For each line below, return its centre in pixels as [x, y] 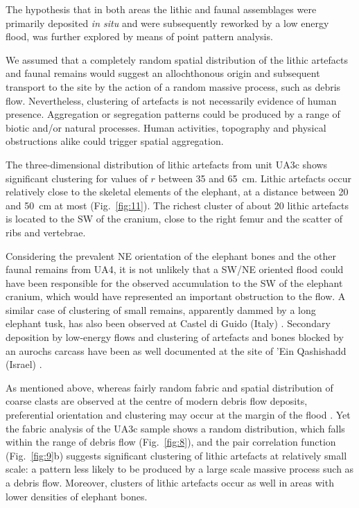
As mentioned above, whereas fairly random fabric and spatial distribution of [169, 387]
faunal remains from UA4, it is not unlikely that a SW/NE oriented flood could [175, 269]
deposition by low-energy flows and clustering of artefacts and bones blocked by [175, 337]
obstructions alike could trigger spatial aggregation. [115, 141]
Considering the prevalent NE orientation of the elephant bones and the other [171, 255]
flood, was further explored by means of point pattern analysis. [139, 36]
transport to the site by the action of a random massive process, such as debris [173, 86]
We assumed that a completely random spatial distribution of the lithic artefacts [177, 59]
